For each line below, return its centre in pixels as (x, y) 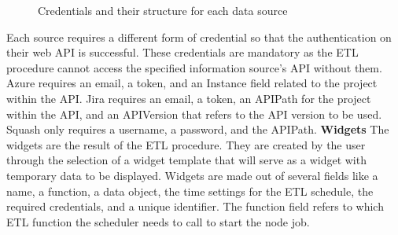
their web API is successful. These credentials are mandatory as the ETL (182, 52)
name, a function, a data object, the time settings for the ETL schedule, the (190, 191)
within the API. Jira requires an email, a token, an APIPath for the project (189, 98)
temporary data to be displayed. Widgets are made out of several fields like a (192, 175)
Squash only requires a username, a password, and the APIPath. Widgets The (198, 129)
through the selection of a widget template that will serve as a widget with (186, 160)
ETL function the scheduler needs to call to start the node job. (158, 221)
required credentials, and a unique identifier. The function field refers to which (195, 206)
